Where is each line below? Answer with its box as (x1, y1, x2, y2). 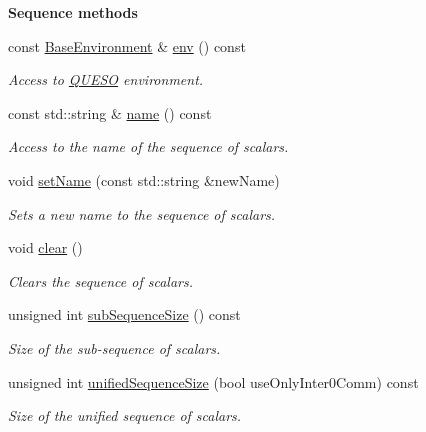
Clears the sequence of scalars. (8, 270, 194, 291)
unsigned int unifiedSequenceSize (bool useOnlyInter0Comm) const (8, 371, 419, 392)
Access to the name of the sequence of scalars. (8, 136, 289, 157)
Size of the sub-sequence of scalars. (8, 337, 221, 358)
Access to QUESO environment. (8, 69, 204, 90)
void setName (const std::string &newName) (8, 169, 280, 190)
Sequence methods (8, 2, 138, 22)
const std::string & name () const (8, 102, 212, 123)
